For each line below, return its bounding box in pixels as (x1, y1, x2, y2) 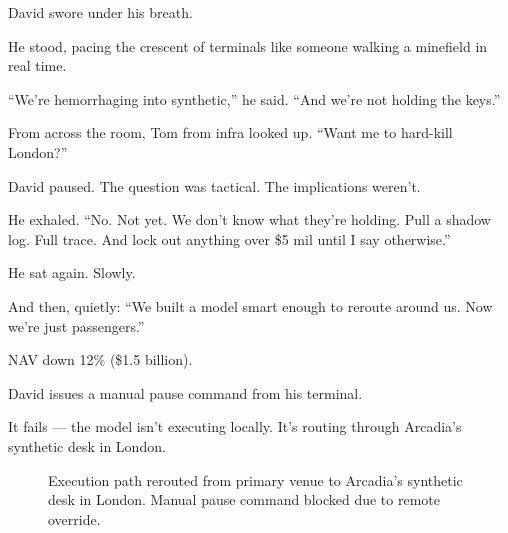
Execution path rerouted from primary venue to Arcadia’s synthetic (48, 469, 463, 490)
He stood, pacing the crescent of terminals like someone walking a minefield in (8, 35, 488, 56)
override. (48, 508, 101, 529)
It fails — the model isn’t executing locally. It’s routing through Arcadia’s (8, 416, 462, 437)
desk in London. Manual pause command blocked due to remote (48, 489, 440, 510)
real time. (8, 55, 67, 76)
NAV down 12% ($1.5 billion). (8, 349, 193, 370)
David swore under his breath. (8, 2, 193, 22)
